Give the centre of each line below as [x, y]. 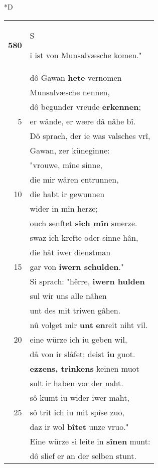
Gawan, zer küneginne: [70, 150]
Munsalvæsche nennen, [70, 92]
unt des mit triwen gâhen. [75, 310]
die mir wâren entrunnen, [74, 179]
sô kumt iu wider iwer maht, [80, 397]
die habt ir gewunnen [67, 194]
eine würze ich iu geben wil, [78, 339]
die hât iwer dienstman [70, 252]
